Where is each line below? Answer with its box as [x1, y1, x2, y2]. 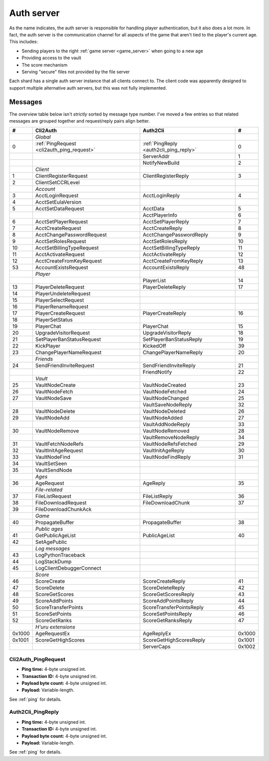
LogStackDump [35, 558, 72, 565]
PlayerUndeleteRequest [35, 290, 91, 297]
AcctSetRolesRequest [35, 238, 87, 245]
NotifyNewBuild [142, 159, 180, 166]
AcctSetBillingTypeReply [142, 245, 200, 252]
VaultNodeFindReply [142, 454, 191, 461]
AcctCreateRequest [35, 225, 82, 232]
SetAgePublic [35, 538, 67, 545]
